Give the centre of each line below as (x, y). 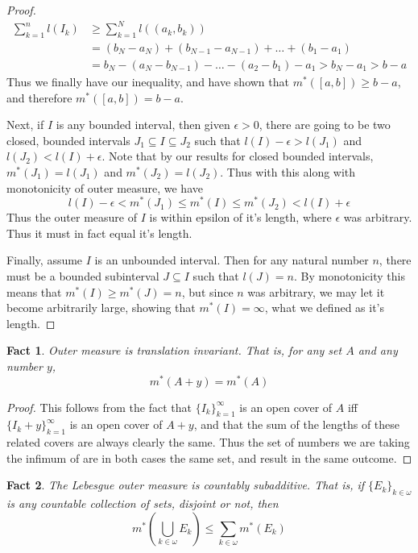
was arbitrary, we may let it (316, 291)
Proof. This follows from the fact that (99, 407)
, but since (207, 291)
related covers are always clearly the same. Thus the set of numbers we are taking (208, 442)
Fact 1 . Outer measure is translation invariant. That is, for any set (174, 350)
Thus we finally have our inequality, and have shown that (148, 81)
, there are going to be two (325, 125)
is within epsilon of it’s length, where (240, 217)
